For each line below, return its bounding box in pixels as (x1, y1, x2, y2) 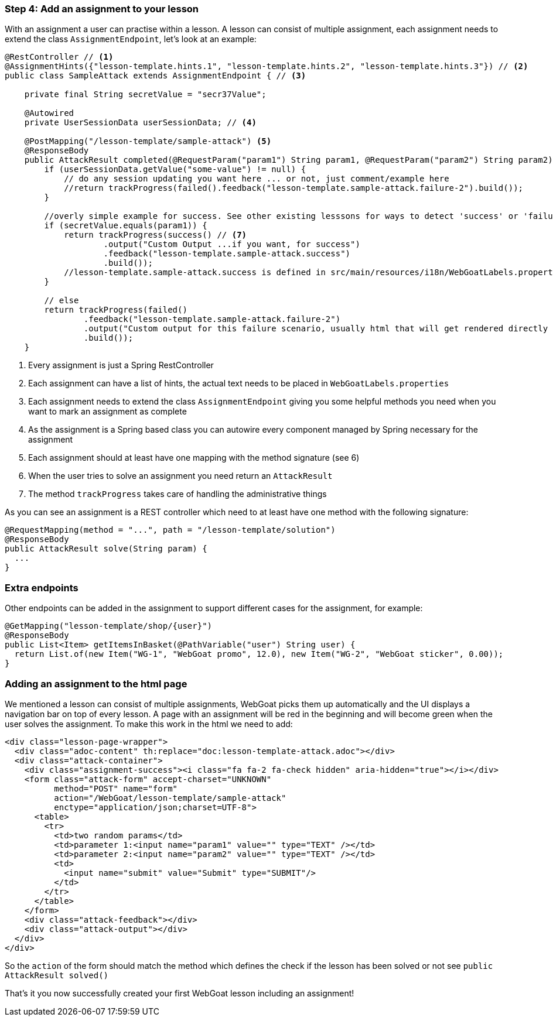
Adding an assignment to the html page (5, 677, 187, 690)
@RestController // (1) (5, 52, 114, 62)
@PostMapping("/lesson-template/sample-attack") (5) (24, 136, 272, 146)
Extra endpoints (5, 581, 78, 594)
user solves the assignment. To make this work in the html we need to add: (5, 718, 293, 729)
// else (44, 296, 79, 306)
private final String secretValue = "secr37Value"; (24, 90, 267, 100)
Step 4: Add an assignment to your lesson (5, 3, 199, 15)
